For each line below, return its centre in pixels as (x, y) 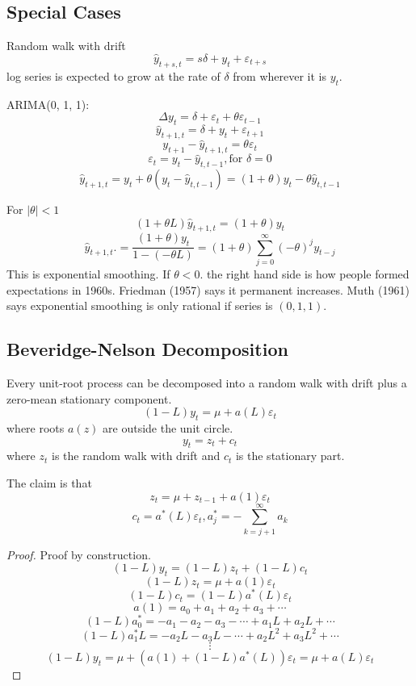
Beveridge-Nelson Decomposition (147, 349)
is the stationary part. (290, 456)
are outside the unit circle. (168, 427)
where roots (36, 427)
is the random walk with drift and (136, 456)
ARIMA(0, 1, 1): (48, 104)
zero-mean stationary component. (89, 398)
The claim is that (49, 482)
